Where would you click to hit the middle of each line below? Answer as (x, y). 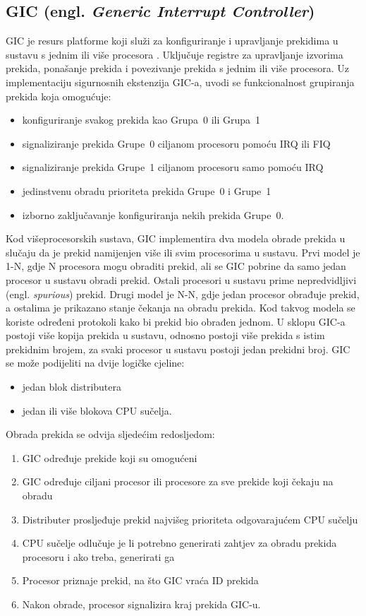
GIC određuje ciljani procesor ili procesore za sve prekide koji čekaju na (178, 481)
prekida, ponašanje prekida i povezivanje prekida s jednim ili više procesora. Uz (178, 68)
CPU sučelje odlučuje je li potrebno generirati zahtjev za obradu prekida (179, 543)
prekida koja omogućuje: (59, 96)
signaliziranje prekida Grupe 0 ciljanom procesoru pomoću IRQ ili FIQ (176, 143)
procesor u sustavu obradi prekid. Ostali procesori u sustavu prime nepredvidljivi (181, 279)
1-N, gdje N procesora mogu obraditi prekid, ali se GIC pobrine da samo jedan (176, 266)
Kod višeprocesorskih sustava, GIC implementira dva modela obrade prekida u (176, 238)
